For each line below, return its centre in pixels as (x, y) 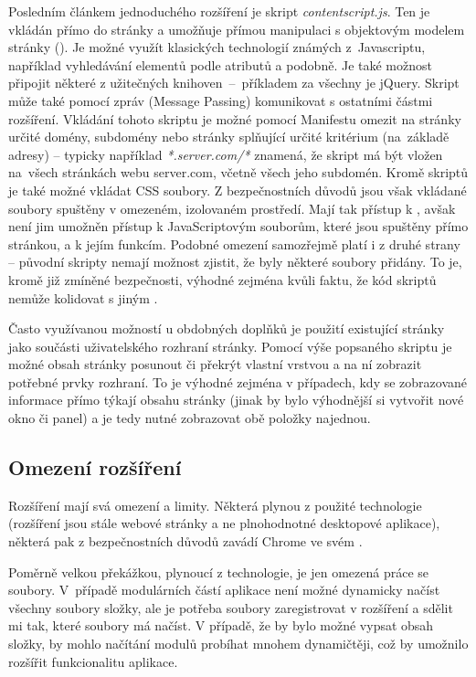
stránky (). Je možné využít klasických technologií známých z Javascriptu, (217, 47)
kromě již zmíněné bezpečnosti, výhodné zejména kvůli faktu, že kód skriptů (222, 279)
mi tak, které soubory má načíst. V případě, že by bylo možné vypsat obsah (221, 625)
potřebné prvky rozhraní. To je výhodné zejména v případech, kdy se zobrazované (238, 381)
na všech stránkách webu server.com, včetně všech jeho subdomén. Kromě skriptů (238, 172)
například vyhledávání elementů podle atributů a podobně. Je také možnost (220, 64)
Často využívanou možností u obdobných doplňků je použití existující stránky (227, 328)
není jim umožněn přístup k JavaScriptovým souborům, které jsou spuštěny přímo (238, 226)
